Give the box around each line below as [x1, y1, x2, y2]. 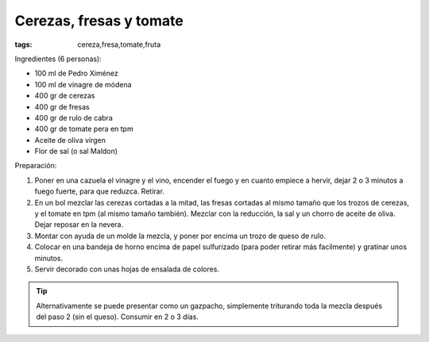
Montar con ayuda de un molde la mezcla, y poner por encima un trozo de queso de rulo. [34, 231, 326, 240]
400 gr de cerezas [34, 91, 95, 101]
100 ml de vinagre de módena [34, 79, 132, 89]
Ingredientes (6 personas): [14, 54, 102, 63]
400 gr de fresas [34, 102, 91, 111]
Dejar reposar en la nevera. [34, 220, 123, 229]
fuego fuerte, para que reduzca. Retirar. [34, 186, 164, 196]
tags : [14, 40, 33, 49]
